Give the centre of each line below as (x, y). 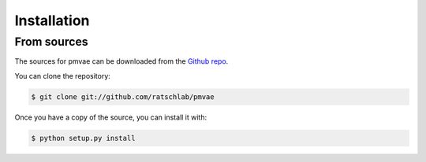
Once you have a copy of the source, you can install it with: (111, 117)
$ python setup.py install (83, 138)
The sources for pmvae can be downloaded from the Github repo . (121, 61)
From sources (51, 42)
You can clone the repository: (62, 75)
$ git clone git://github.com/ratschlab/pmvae (123, 97)
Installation (52, 20)
